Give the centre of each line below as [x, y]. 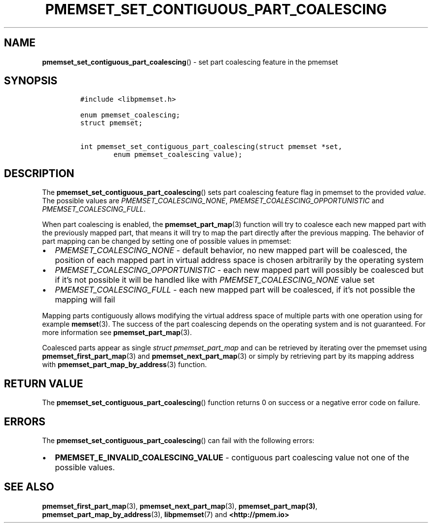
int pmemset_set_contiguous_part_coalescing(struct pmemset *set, [211, 147]
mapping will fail [85, 300]
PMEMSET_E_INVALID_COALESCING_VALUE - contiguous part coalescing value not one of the [232, 457]
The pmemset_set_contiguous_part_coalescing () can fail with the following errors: [178, 440]
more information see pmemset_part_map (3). [117, 333]
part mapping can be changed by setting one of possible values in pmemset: [167, 241]
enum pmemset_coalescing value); [178, 155]
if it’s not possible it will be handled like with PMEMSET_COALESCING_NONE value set [215, 280]
